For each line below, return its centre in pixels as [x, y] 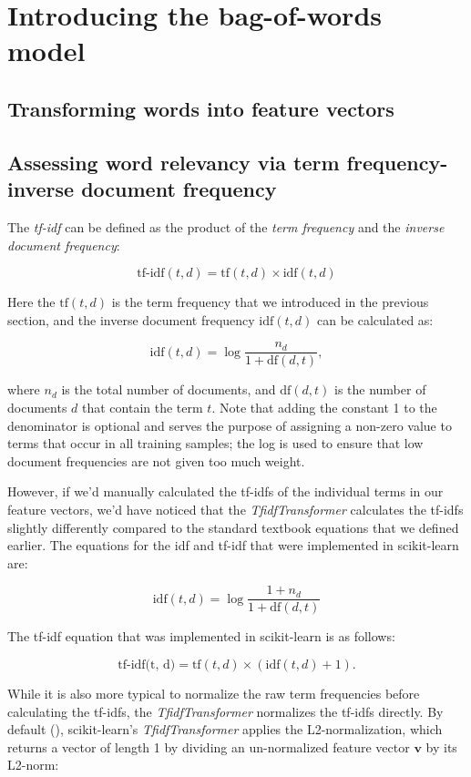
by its [441, 746]
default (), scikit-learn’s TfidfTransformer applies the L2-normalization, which [225, 729]
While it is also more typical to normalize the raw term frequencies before [214, 693]
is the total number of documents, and [169, 389]
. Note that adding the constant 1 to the [324, 407]
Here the [31, 302]
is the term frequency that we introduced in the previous [270, 302]
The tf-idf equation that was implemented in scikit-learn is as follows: [201, 636]
